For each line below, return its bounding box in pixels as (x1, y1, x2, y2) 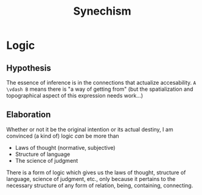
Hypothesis (6, 63, 52, 73)
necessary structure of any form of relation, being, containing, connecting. (6, 182, 193, 189)
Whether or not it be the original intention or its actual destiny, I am (6, 126, 173, 133)
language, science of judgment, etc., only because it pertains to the (6, 175, 176, 182)
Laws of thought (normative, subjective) (15, 144, 116, 151)
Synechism (72, 4, 132, 18)
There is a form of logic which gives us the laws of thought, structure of (6, 169, 186, 176)
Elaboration (6, 110, 51, 120)
